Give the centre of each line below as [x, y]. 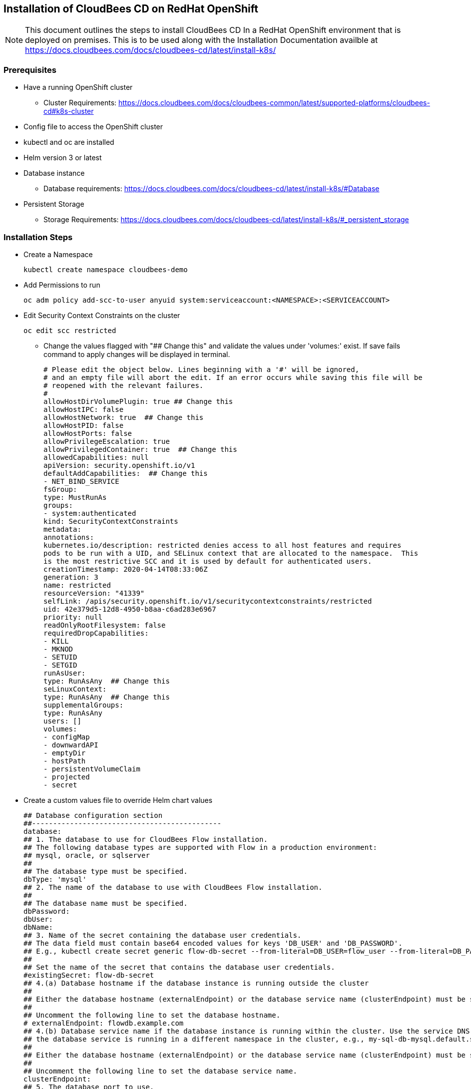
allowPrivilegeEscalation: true [107, 441]
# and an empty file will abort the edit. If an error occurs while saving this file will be [233, 377]
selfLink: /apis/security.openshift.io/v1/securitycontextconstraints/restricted [208, 601]
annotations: [69, 537]
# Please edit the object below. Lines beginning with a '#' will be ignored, [202, 369]
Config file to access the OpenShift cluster [93, 127]
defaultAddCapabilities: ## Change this [126, 473]
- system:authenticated [90, 513]
